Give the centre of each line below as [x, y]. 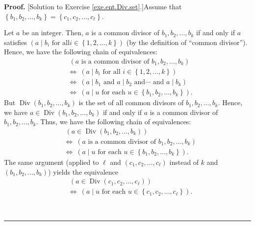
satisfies [15, 42]
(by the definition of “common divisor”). [187, 42]
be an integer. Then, [53, 33]
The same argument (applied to [51, 162]
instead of [184, 162]
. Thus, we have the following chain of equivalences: [114, 122]
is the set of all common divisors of [131, 102]
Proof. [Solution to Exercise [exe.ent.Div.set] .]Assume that [93, 6]
